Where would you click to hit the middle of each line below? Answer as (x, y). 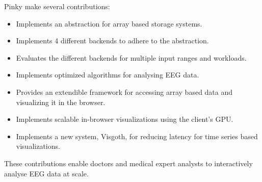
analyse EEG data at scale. (46, 173)
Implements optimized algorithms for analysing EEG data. (108, 75)
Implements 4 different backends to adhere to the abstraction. (112, 41)
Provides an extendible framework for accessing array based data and (124, 92)
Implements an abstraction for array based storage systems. (109, 23)
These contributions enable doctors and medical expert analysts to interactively (128, 163)
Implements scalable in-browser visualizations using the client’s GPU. (125, 119)
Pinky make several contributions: (57, 6)
